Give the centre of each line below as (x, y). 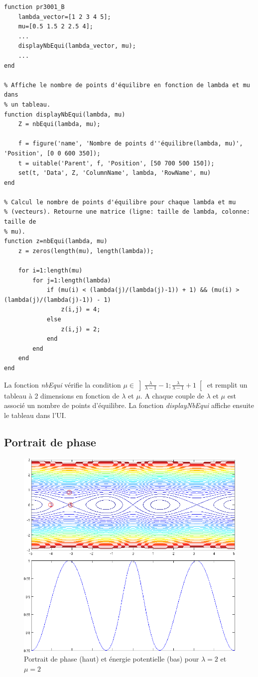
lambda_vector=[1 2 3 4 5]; (64, 17)
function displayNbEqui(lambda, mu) (65, 114)
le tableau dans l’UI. (35, 415)
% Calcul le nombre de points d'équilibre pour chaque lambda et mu (120, 202)
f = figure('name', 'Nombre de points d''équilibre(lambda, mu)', (130, 144)
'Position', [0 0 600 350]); (52, 153)
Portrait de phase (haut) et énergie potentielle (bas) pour (112, 659)
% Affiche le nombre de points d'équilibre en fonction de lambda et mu (127, 85)
